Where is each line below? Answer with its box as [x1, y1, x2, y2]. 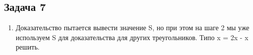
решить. [15, 42, 40, 52]
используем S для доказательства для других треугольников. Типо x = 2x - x [15, 32, 249, 42]
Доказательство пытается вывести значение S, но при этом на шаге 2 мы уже [15, 22, 250, 33]
